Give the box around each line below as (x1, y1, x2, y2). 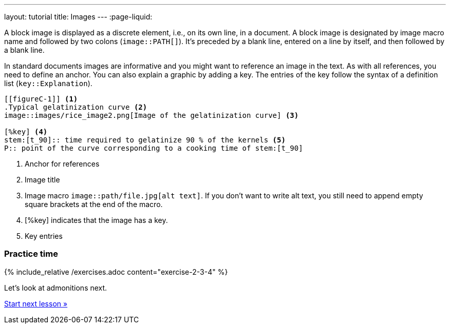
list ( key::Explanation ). (4, 79, 92, 88)
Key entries (25, 232, 63, 240)
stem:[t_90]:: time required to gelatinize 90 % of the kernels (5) (4, 136, 286, 144)
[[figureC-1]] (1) (4, 95, 78, 103)
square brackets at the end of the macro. (25, 200, 163, 209)
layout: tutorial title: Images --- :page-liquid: (4, 12, 153, 21)
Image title (25, 175, 60, 184)
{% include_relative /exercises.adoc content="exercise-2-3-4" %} (4, 267, 228, 276)
